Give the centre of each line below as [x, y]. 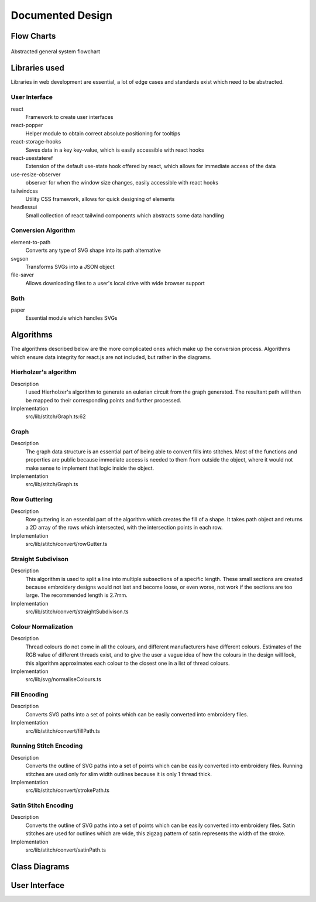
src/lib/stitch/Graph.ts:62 [56, 416]
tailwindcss [24, 191]
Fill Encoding [30, 695]
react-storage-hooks [36, 142]
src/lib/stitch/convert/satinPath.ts [66, 850]
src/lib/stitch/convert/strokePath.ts [67, 790]
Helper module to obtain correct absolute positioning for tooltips [103, 133]
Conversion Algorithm [43, 230]
